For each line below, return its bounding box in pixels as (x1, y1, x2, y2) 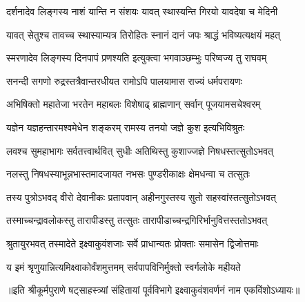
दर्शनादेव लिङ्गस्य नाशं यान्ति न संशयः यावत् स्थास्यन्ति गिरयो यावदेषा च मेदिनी (6, 4, 278, 18)
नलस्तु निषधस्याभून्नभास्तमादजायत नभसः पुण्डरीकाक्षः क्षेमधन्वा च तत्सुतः (6, 167, 250, 181)
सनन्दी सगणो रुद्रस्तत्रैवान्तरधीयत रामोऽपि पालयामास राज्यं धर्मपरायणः (6, 73, 242, 88)
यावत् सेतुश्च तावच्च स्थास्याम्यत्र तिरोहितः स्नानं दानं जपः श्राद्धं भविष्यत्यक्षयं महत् (6, 27, 280, 41)
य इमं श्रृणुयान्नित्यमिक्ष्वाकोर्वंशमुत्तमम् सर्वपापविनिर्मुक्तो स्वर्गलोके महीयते (6, 259, 242, 274)
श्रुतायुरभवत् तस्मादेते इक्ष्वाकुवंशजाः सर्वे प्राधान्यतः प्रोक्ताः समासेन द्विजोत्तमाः (6, 236, 259, 250)
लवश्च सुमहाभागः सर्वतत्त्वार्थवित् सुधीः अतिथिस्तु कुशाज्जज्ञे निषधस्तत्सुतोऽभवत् (6, 143, 274, 158)
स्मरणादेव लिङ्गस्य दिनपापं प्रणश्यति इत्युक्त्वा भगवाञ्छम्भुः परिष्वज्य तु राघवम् (6, 50, 267, 65)
